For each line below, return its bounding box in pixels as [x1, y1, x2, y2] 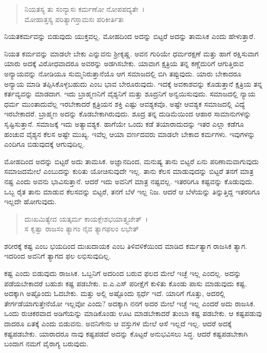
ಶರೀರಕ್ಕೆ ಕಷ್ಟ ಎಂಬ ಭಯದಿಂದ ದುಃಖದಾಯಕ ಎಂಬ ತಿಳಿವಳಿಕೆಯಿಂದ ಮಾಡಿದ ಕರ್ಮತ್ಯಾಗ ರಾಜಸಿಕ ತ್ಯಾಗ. [4, 240, 247, 251]
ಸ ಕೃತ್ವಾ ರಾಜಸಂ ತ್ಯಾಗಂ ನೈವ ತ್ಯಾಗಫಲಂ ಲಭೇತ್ [24, 223, 139, 234]
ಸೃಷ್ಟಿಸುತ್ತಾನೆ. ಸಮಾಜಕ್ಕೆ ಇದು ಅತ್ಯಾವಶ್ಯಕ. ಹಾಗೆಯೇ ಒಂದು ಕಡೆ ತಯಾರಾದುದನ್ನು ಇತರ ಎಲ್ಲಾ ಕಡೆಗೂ [4, 118, 244, 129]
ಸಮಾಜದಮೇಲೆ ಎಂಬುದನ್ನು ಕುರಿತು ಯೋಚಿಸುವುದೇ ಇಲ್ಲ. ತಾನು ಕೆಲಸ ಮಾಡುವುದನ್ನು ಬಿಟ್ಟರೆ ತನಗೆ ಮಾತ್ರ [4, 166, 254, 176]
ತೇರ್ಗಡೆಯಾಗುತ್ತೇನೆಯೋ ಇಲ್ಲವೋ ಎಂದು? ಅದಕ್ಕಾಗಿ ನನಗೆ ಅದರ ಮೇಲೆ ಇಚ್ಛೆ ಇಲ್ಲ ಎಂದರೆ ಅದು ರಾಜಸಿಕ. [4, 298, 255, 308]
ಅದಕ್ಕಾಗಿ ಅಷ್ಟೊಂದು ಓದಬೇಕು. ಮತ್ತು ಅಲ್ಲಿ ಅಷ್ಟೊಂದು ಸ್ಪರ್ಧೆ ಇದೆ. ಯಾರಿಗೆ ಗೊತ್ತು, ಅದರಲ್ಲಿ [4, 288, 225, 299]
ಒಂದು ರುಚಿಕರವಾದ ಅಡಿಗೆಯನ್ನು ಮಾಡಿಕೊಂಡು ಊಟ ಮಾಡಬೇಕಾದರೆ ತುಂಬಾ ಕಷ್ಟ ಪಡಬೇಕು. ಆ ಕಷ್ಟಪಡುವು [4, 308, 262, 319]
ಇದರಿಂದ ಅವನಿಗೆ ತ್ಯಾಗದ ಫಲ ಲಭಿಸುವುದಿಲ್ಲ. [4, 250, 111, 261]
